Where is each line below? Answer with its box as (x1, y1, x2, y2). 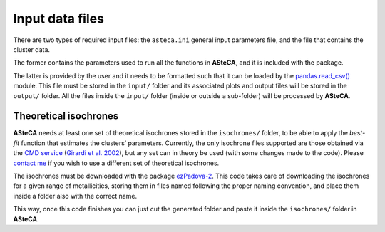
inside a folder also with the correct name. (13, 191, 138, 200)
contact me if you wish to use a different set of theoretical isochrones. (13, 159, 220, 167)
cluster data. (13, 45, 50, 53)
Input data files (13, 11, 105, 26)
